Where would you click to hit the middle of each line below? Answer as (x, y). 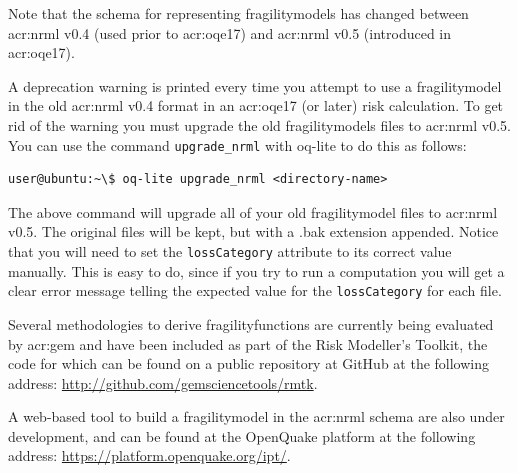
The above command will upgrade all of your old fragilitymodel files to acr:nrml (253, 211)
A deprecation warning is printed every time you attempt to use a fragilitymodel (255, 85)
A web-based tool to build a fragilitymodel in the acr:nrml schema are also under (256, 416)
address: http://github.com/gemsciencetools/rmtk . (163, 382)
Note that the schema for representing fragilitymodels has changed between (238, 13)
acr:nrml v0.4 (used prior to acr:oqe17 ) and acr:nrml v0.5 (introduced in (230, 32)
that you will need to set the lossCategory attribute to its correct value (230, 251)
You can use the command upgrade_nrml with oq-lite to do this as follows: (237, 144)
